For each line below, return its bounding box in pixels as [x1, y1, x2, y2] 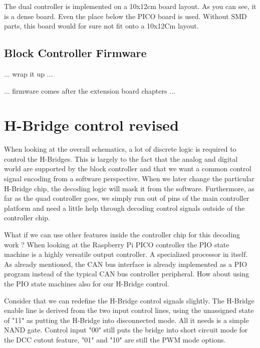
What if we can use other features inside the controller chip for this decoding [4, 229, 240, 240]
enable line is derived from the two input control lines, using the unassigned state [4, 305, 254, 315]
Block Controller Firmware [4, 45, 147, 61]
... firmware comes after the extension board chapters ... [4, 85, 175, 96]
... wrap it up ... [4, 68, 53, 79]
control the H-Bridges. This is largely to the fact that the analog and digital [4, 153, 238, 164]
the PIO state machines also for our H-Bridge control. [4, 278, 169, 289]
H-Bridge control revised [4, 115, 179, 135]
